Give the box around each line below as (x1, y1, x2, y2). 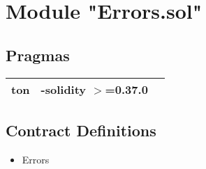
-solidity (41, 81, 87, 97)
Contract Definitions (6, 119, 156, 140)
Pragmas (6, 44, 70, 65)
